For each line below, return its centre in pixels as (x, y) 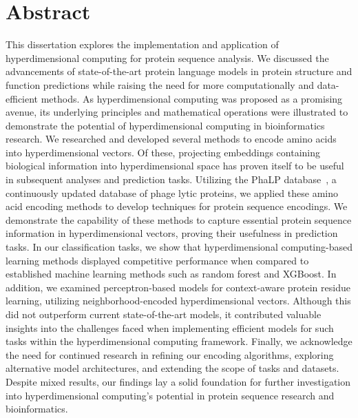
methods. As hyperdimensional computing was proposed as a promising (192, 98)
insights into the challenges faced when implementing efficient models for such (170, 327)
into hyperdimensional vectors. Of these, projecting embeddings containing (163, 152)
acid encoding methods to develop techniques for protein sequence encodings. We (177, 206)
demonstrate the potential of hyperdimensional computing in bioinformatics (165, 125)
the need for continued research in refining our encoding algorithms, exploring (170, 354)
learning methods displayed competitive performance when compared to (157, 260)
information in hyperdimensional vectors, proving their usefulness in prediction (172, 233)
